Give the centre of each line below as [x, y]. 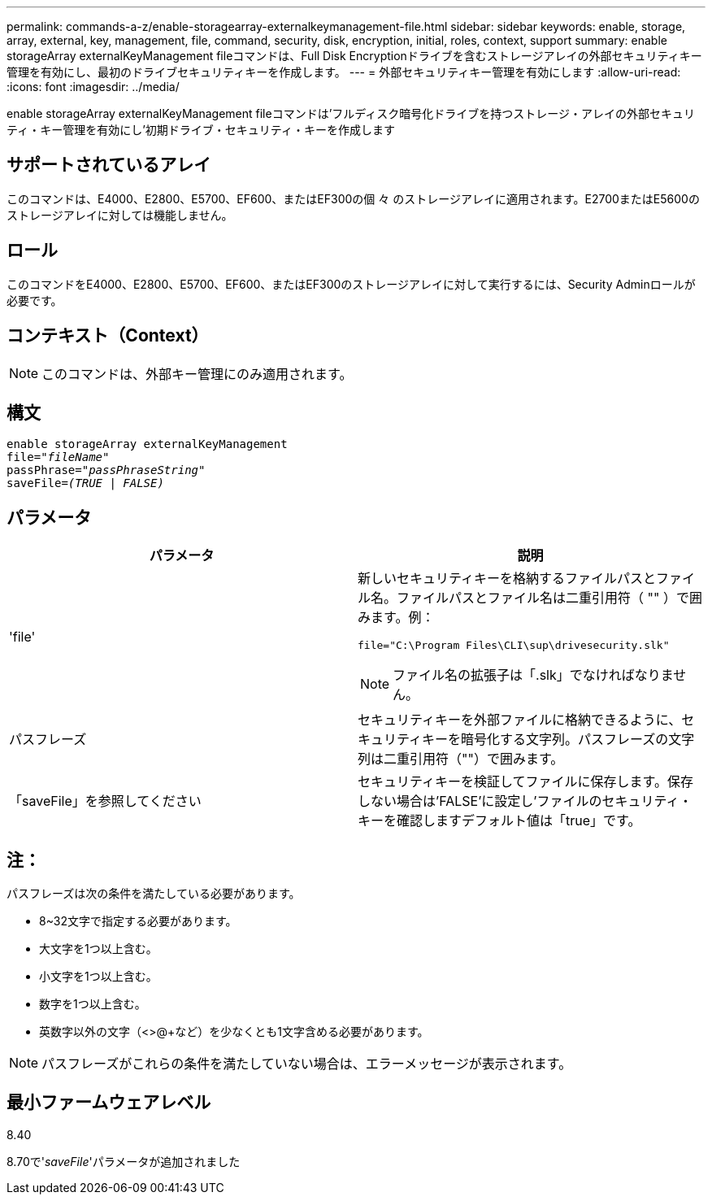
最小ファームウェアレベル [109, 1103]
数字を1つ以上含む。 [93, 1004]
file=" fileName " [58, 457]
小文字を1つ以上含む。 [98, 977]
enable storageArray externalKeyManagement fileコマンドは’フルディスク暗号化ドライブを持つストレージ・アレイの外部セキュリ [351, 113]
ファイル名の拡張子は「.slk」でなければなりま [533, 675]
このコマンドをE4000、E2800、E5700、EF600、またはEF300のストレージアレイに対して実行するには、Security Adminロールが [351, 284]
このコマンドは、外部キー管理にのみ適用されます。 [197, 374]
